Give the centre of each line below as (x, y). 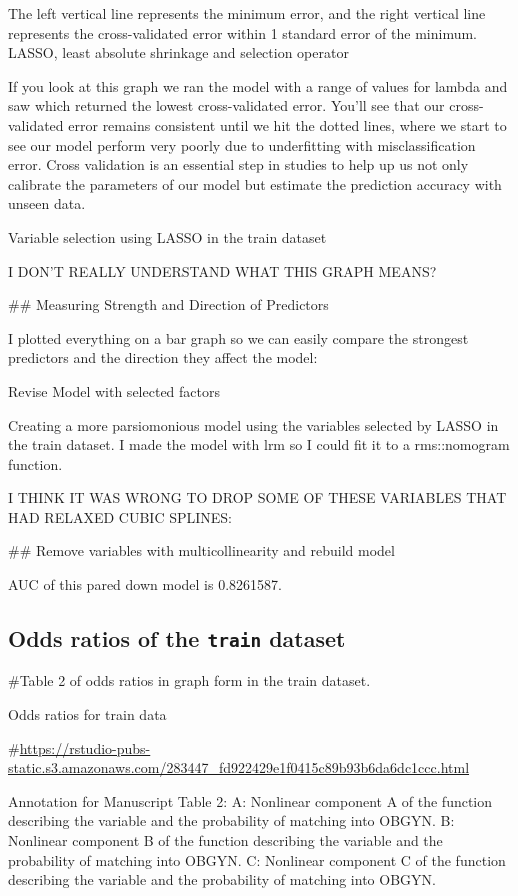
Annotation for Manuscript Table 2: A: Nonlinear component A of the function (250, 800)
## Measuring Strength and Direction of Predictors (168, 304)
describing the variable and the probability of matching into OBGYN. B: (231, 820)
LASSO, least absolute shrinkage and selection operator (178, 52)
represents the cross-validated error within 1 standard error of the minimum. (242, 32)
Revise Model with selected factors (114, 390)
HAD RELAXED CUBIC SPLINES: (120, 516)
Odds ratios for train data (87, 714)
